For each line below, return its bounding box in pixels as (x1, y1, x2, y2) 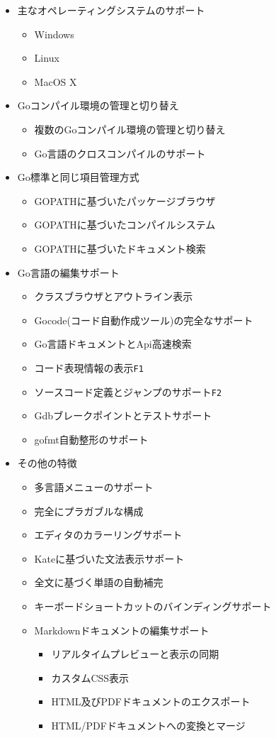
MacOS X (34, 74, 77, 89)
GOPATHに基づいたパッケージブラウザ (34, 193, 216, 208)
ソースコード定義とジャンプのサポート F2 (34, 384, 222, 399)
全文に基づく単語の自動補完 (34, 575, 163, 590)
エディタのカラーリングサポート (34, 527, 183, 542)
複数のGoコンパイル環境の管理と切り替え (34, 121, 226, 136)
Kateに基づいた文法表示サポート (34, 551, 185, 566)
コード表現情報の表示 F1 (34, 360, 144, 375)
